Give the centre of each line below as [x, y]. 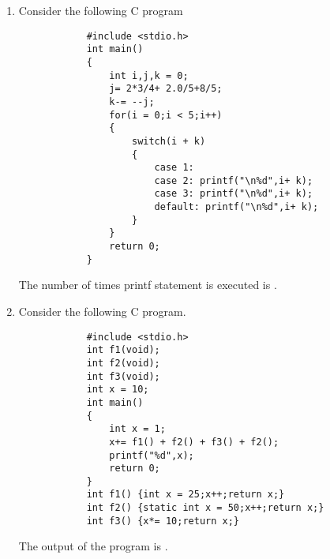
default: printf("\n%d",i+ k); [236, 207]
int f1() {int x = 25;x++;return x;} [186, 495]
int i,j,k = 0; [149, 75]
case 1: [174, 168]
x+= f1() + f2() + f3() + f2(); [194, 442]
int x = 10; [118, 390]
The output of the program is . [93, 546]
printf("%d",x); [152, 455]
